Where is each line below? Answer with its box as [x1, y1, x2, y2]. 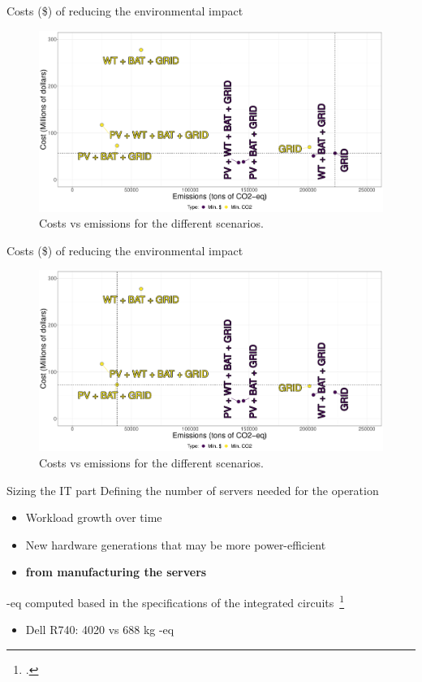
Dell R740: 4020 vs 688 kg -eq [25, 621, 174, 638]
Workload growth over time [25, 509, 162, 526]
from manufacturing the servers [25, 563, 207, 580]
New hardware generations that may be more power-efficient [25, 536, 326, 553]
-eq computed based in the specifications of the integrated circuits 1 [6, 591, 345, 610]
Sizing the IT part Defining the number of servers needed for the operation [6, 481, 379, 498]
